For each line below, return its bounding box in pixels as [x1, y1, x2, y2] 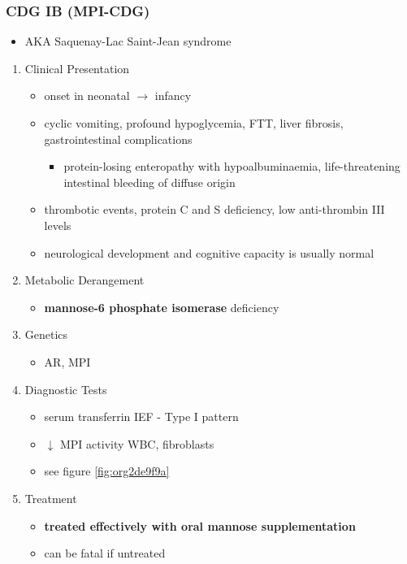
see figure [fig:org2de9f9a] [44, 462, 170, 479]
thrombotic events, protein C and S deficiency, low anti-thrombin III [44, 201, 385, 218]
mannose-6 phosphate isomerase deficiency [44, 298, 279, 315]
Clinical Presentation [24, 59, 130, 76]
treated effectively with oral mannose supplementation [44, 517, 356, 534]
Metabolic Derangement [24, 271, 145, 289]
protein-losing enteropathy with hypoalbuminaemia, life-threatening [63, 158, 401, 175]
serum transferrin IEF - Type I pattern [44, 408, 239, 425]
